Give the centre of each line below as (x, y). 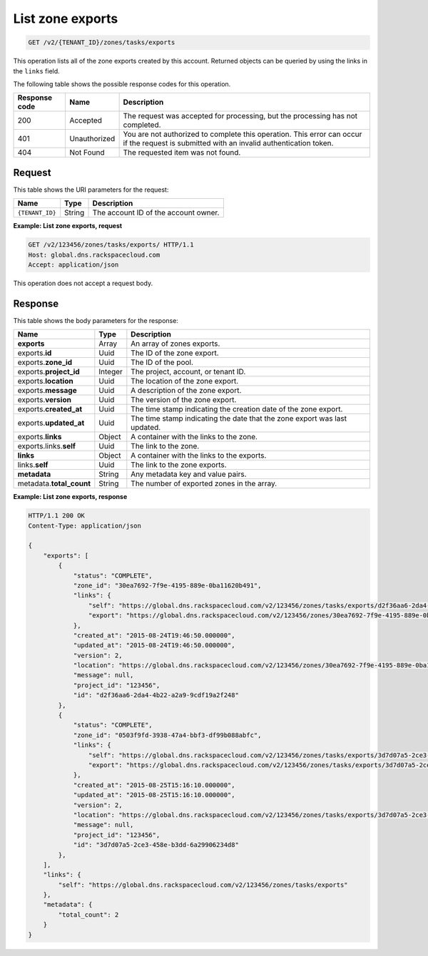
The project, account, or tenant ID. (188, 372)
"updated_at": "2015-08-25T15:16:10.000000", (154, 795)
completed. (142, 125)
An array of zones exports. (175, 344)
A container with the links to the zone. (194, 437)
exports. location (46, 381)
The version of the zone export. (184, 400)
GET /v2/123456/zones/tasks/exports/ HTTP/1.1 (111, 245)
